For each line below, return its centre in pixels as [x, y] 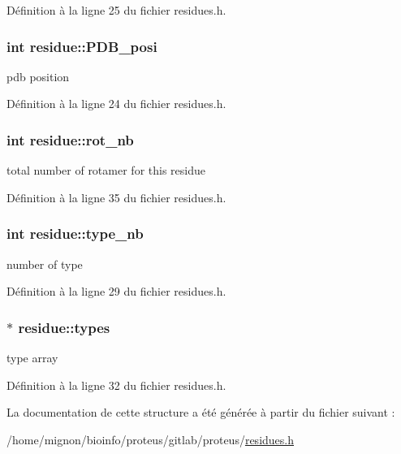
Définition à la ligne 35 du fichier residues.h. [116, 197]
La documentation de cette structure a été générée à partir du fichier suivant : [201, 412]
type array [32, 358]
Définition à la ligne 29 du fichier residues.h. [116, 291]
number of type [45, 264]
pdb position [38, 76]
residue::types [64, 327]
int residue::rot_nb [70, 139]
